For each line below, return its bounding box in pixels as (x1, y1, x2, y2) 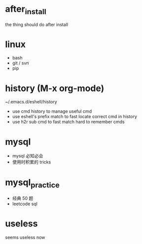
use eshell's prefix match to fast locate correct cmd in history (12, 114, 137, 120)
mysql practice (5, 177, 60, 190)
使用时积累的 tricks (12, 159, 51, 165)
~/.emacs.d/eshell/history (5, 99, 58, 105)
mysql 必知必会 (12, 153, 43, 159)
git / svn (12, 60, 29, 66)
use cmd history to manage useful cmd (12, 108, 92, 114)
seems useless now (5, 234, 45, 240)
